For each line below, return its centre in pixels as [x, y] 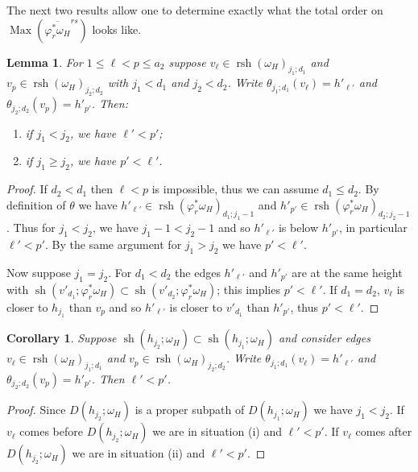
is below [298, 228]
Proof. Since [36, 410]
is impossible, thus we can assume [235, 189]
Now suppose [39, 273]
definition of [36, 204]
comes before [51, 431]
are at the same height [347, 273]
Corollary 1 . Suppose [62, 338]
